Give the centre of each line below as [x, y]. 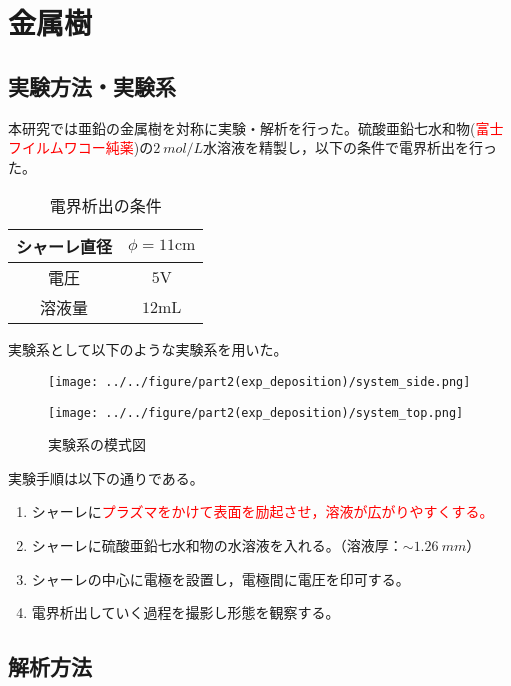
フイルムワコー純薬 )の [81, 147]
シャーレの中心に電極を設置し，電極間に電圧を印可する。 [220, 578]
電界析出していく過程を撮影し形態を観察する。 [185, 612]
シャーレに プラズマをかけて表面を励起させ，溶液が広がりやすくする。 [262, 511]
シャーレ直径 [64, 247]
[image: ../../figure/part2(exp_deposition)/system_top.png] [256, 412]
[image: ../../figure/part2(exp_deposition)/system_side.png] [259, 381]
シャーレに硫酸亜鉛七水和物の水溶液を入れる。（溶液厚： [217, 545]
